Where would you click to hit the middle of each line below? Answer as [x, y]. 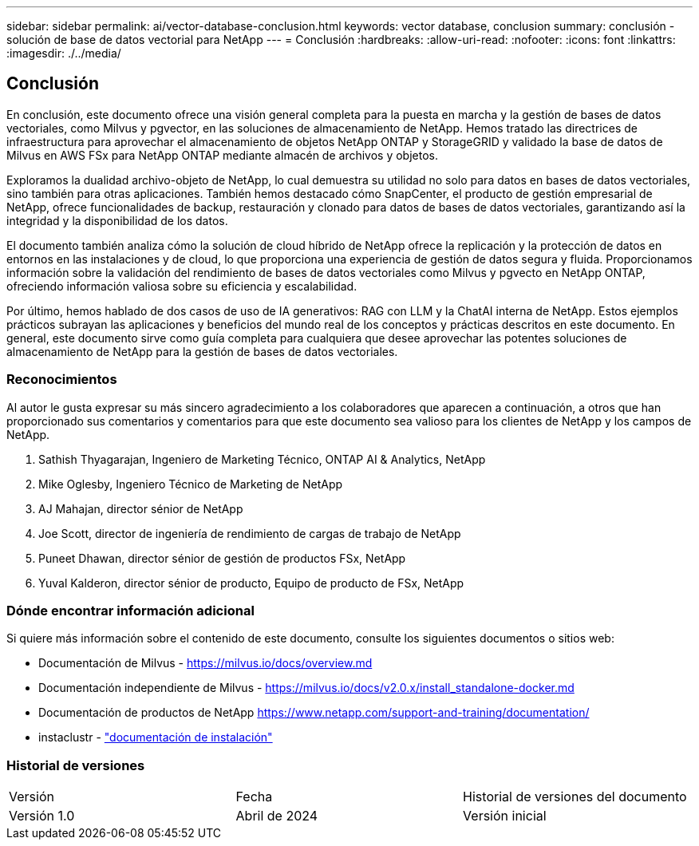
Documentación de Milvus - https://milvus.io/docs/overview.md [205, 663]
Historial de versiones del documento [575, 797]
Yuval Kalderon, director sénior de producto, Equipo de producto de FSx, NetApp [251, 583]
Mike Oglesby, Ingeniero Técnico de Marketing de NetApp [191, 484]
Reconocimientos [62, 380]
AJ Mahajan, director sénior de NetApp [141, 508]
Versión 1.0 [42, 816]
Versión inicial [505, 816]
